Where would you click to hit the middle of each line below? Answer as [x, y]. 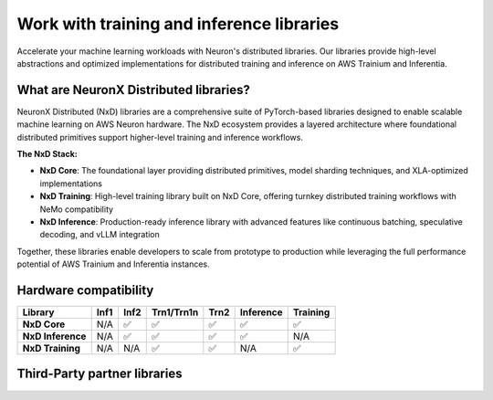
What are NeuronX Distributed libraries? [134, 90]
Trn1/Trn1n [175, 312]
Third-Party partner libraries [100, 374]
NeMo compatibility [77, 209]
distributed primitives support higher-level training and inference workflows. [160, 137]
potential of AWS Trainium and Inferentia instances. [113, 264]
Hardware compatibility [85, 290]
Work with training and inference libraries [178, 24]
